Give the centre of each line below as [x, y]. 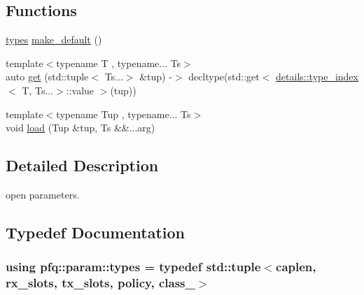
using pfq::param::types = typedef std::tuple [133, 267]
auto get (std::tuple [47, 77]
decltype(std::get [224, 77]
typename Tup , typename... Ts [124, 114]
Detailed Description [82, 165]
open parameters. [43, 194]
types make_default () [54, 39]
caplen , [296, 267]
